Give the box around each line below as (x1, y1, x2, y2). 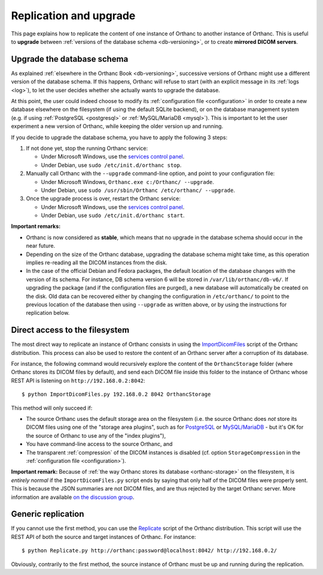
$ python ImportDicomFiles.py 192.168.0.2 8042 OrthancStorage (22, 391, 211, 398)
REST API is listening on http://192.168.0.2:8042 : (11, 377, 146, 384)
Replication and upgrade (11, 9, 136, 22)
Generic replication (11, 509, 84, 519)
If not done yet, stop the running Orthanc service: (26, 144, 148, 152)
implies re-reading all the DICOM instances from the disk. (26, 259, 167, 266)
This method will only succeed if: (11, 404, 93, 411)
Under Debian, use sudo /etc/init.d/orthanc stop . (41, 161, 182, 168)
